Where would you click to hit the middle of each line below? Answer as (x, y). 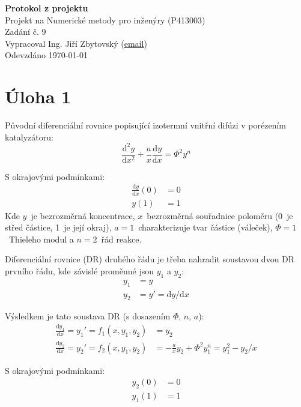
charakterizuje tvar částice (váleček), (205, 227)
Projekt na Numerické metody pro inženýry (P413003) (105, 20)
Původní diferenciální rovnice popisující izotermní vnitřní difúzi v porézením (146, 125)
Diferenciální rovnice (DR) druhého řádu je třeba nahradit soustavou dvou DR (150, 259)
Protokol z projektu (47, 8)
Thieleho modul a (41, 239)
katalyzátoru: (29, 137)
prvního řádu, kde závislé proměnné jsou (80, 271)
